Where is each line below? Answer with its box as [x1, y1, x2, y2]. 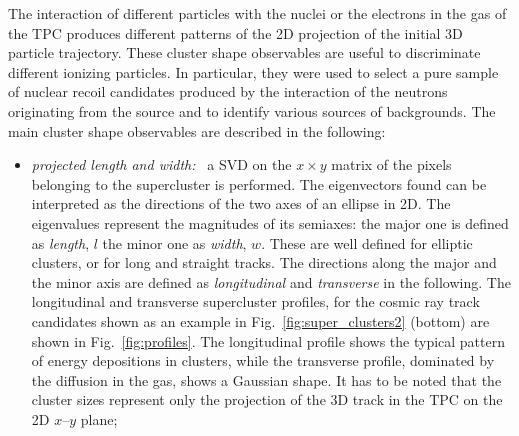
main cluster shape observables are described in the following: [8, 120, 386, 141]
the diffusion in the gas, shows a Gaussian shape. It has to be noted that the [31, 369, 502, 390]
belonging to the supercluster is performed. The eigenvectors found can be [31, 173, 487, 194]
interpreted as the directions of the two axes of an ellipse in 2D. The [31, 193, 451, 214]
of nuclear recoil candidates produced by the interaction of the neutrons [8, 81, 448, 102]
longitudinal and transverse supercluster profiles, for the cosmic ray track [31, 291, 480, 312]
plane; [80, 408, 118, 429]
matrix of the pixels [331, 154, 452, 175]
